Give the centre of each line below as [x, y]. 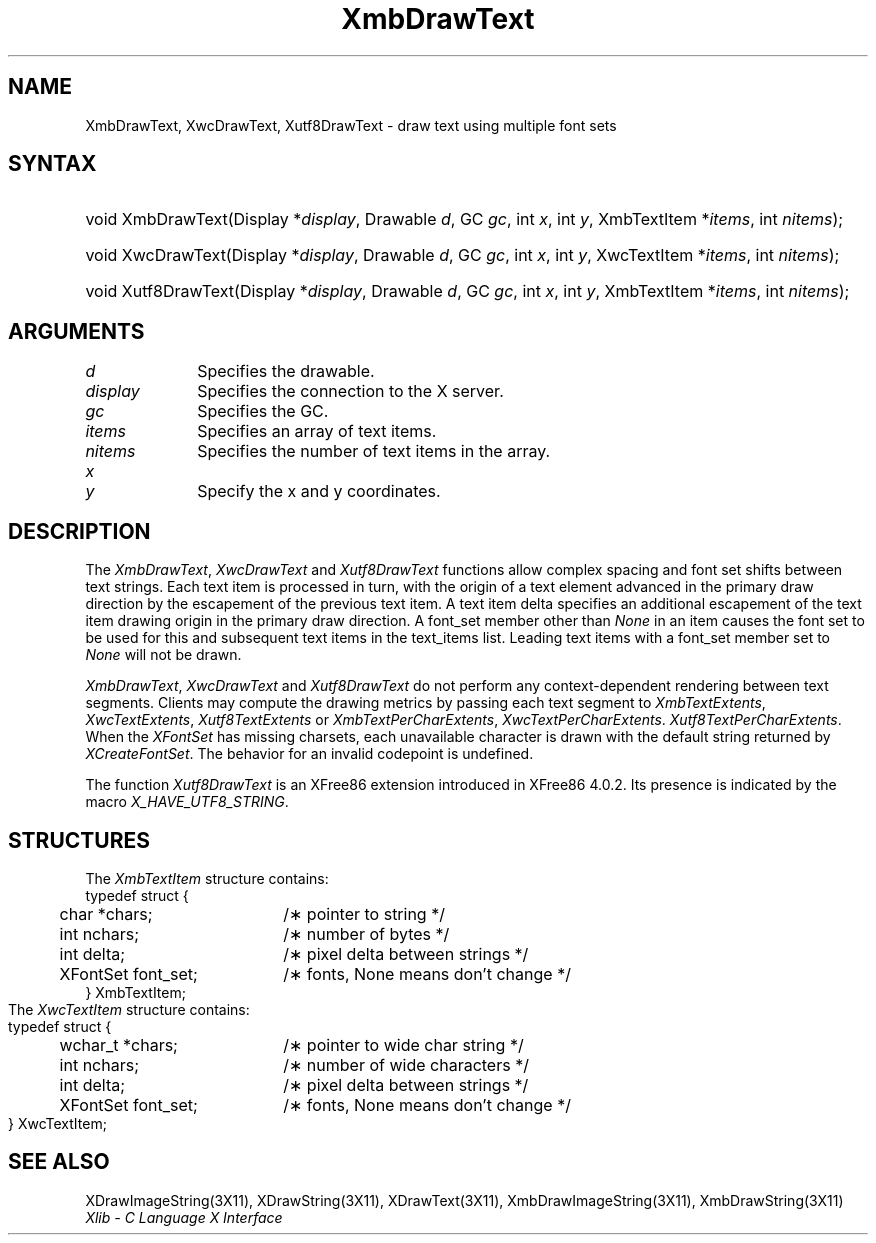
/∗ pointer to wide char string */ [403, 1044]
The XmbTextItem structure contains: [207, 878]
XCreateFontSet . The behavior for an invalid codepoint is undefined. [309, 754]
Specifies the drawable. [286, 371]
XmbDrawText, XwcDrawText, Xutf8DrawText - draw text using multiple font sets [351, 125]
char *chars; [106, 913]
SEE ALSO [59, 1162]
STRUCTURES [79, 840]
